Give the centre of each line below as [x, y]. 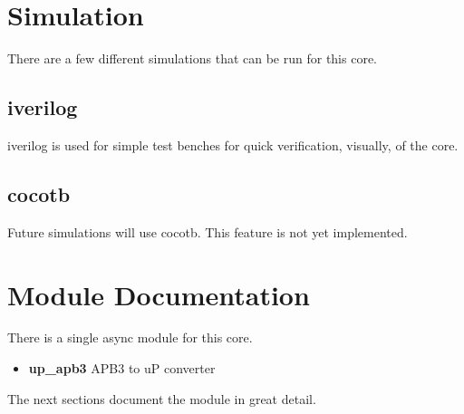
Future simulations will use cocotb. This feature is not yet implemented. [208, 231]
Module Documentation [159, 294]
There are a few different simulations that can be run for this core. [193, 58]
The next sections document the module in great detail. [162, 398]
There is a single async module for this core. [130, 337]
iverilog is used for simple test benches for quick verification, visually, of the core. [233, 144]
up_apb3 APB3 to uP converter [122, 368]
